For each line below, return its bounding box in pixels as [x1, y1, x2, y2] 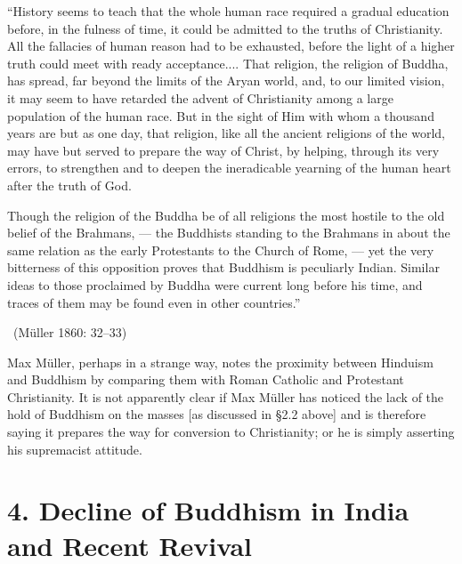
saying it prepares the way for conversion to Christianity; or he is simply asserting [7, 423, 455, 441]
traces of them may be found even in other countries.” [7, 293, 301, 311]
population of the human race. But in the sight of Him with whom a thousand [7, 106, 434, 125]
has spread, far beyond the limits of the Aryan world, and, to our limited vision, [7, 71, 445, 90]
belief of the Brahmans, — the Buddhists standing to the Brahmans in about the [7, 223, 450, 242]
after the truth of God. [7, 175, 132, 194]
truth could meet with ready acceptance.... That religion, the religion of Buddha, [7, 53, 449, 72]
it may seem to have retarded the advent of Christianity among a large [7, 88, 393, 107]
